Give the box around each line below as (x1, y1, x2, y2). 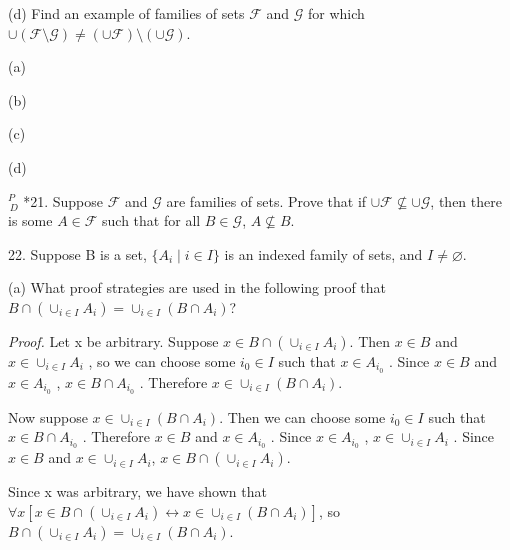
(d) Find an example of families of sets (8, 3, 245, 23)
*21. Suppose (23, 190, 104, 211)
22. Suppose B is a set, (8, 243, 147, 264)
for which (307, 3, 365, 23)
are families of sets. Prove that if (166, 190, 367, 211)
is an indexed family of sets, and (224, 243, 423, 264)
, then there (430, 190, 502, 211)
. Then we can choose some (219, 406, 386, 427)
